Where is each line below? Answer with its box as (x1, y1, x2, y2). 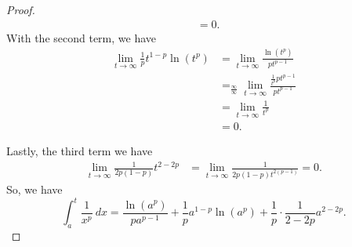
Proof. (6, 2, 35, 17)
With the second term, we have (6, 29, 157, 45)
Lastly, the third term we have (6, 143, 153, 159)
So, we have (6, 180, 63, 197)
